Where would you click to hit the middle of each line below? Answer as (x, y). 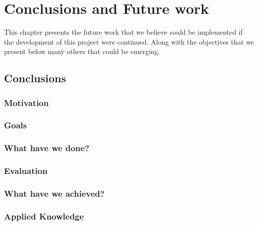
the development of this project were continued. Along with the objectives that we (129, 41)
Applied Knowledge (44, 216)
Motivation (27, 102)
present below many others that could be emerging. (82, 51)
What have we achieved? (54, 193)
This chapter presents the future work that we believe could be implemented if (124, 32)
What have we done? (47, 148)
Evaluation (26, 171)
